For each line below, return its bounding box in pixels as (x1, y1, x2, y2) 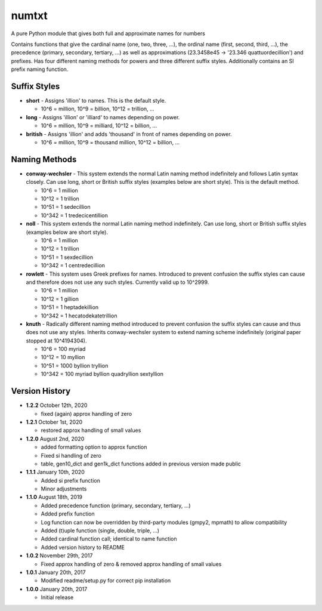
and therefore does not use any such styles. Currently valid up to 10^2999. (26, 278, 209, 286)
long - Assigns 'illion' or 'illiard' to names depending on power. (26, 113, 180, 121)
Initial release (41, 594, 74, 601)
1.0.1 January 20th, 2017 (26, 569, 86, 576)
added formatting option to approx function (41, 443, 147, 450)
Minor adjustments (41, 485, 87, 492)
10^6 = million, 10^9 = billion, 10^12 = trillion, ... (41, 105, 154, 113)
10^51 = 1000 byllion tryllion (41, 362, 109, 369)
